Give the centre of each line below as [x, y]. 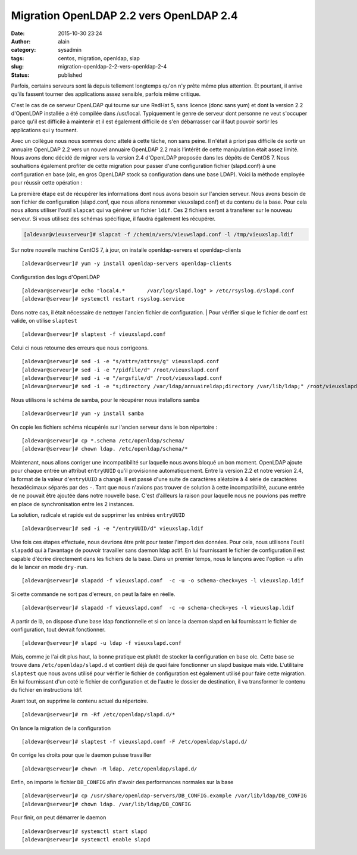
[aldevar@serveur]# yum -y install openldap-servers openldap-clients [127, 264]
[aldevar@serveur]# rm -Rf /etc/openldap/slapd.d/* [98, 715]
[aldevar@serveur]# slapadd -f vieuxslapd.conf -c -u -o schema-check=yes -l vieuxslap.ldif [163, 581]
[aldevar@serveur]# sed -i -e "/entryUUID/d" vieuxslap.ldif [112, 529]
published [70, 75]
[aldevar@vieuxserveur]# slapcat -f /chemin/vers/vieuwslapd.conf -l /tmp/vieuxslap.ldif [159, 234]
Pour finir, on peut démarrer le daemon [59, 817]
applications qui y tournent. [45, 130]
